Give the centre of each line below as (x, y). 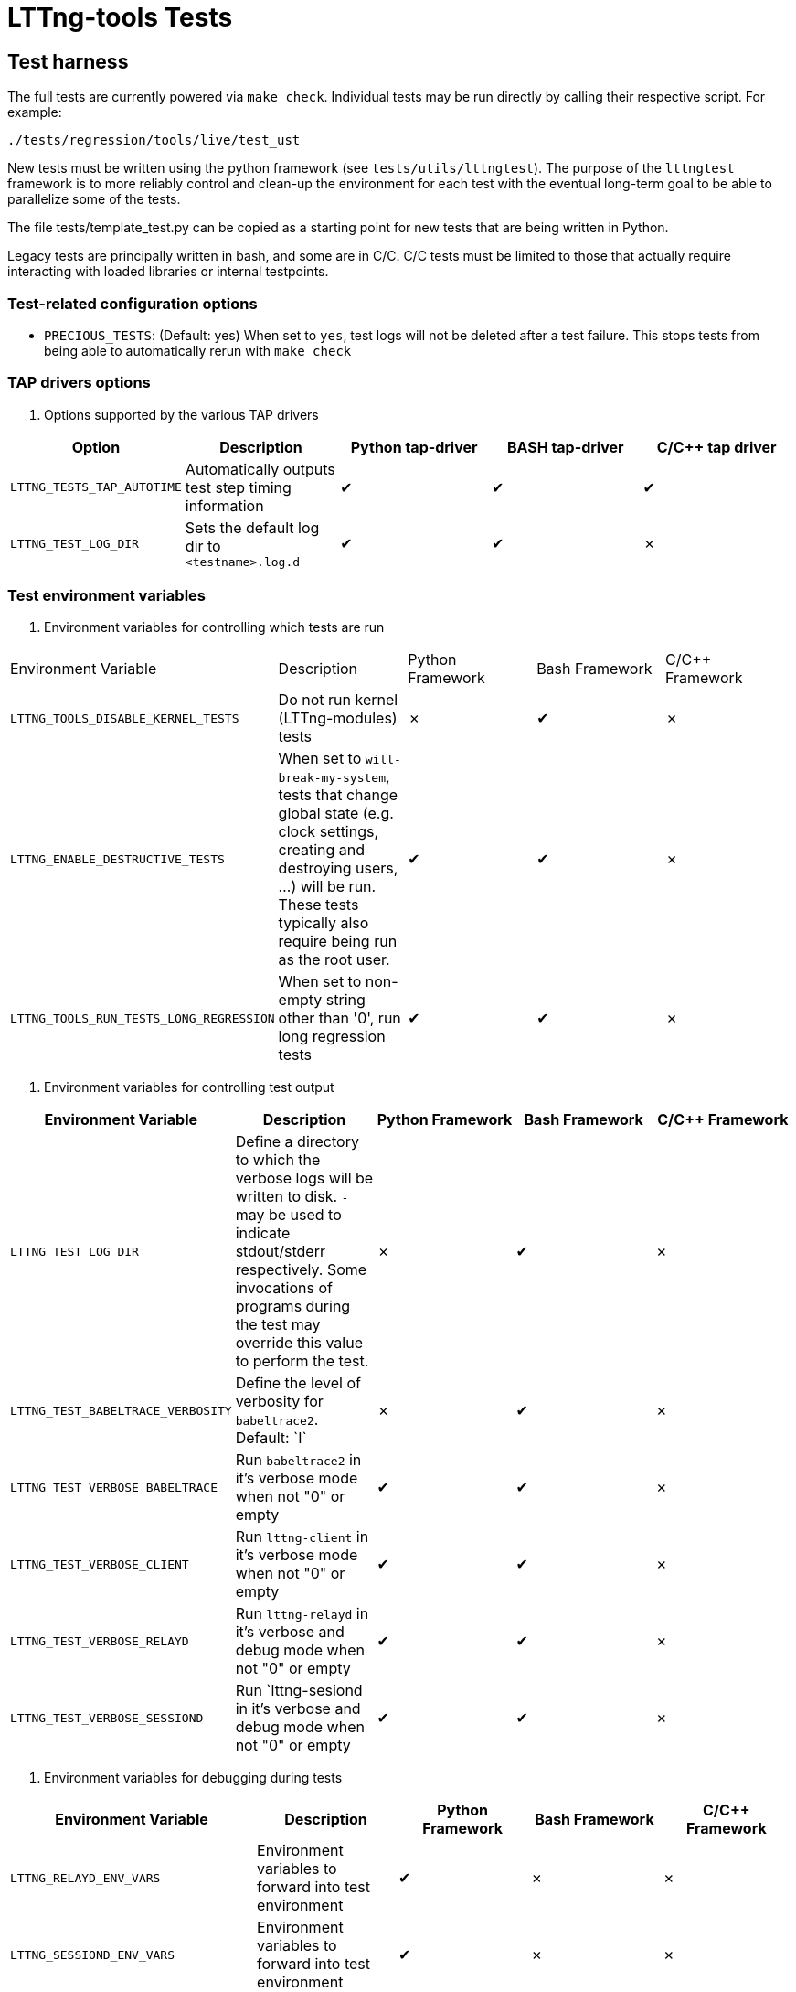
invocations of (284, 1288)
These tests (318, 905)
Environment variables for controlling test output (189, 1087)
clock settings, (329, 832)
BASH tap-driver (565, 447)
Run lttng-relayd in (302, 1614)
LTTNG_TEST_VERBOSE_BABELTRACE (114, 1487)
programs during (293, 1307)
